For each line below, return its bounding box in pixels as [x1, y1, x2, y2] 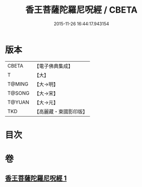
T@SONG [7, 89, 30, 96]
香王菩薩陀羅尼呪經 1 [5, 174, 67, 183]
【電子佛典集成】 [34, 63, 74, 69]
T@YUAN [7, 99, 30, 105]
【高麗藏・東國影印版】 [34, 108, 88, 115]
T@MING [7, 81, 29, 87]
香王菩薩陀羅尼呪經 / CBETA [25, 4, 138, 16]
